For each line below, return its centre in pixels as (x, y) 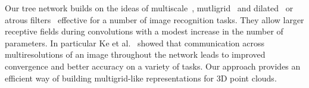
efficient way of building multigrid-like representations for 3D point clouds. (141, 78)
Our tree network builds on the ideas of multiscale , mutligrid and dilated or (149, 8)
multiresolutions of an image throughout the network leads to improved (135, 54)
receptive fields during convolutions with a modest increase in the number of (144, 31)
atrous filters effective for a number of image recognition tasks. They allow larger (154, 19)
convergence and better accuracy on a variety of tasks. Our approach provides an (153, 66)
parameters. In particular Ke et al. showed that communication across (135, 43)
